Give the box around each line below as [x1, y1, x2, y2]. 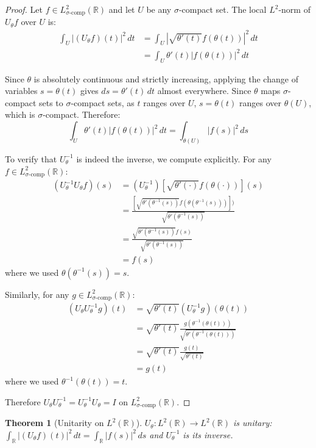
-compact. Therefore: [43, 108, 121, 121]
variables [5, 84, 38, 97]
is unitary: [233, 416, 272, 429]
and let [108, 3, 135, 15]
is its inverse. [183, 428, 233, 441]
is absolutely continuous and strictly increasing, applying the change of [33, 72, 298, 85]
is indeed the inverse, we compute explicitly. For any [76, 152, 272, 165]
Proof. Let [5, 3, 43, 15]
